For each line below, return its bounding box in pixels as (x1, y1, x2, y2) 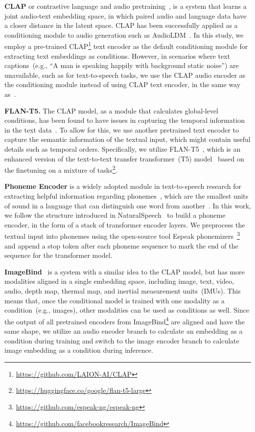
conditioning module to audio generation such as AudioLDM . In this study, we (4, 29, 244, 40)
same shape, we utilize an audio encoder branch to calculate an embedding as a (4, 326, 243, 336)
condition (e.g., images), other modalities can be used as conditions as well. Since (4, 305, 250, 315)
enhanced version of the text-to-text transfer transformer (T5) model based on (4, 153, 244, 163)
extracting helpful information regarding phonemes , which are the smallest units (4, 191, 249, 201)
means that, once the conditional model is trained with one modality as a (4, 295, 225, 305)
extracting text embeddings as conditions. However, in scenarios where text (4, 50, 230, 61)
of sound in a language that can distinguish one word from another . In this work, (4, 200, 251, 210)
